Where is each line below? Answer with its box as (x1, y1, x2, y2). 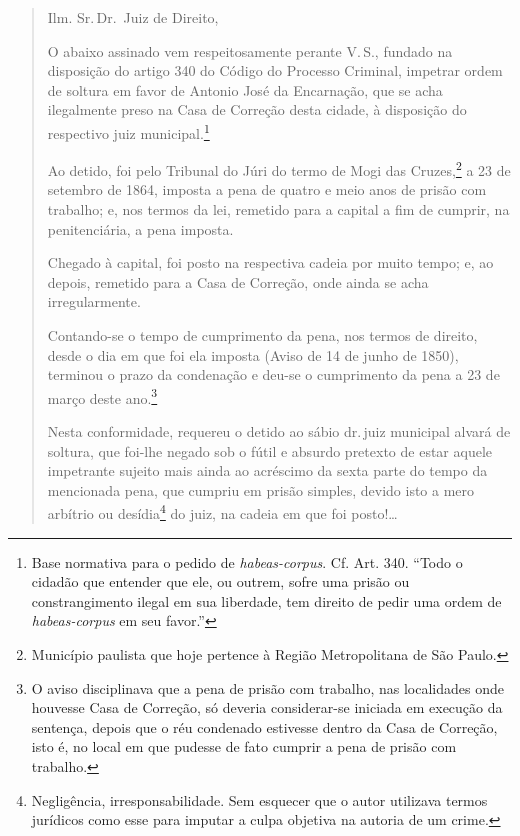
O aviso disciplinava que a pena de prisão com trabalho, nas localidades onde (31, 677, 504, 698)
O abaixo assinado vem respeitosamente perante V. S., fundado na (47, 40, 453, 61)
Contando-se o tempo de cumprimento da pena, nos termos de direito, (47, 325, 478, 346)
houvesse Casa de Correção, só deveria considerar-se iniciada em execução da (31, 697, 503, 718)
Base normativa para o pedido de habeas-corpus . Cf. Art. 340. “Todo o (31, 551, 463, 572)
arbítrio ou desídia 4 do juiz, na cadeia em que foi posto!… (47, 500, 398, 524)
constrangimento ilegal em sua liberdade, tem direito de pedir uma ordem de (31, 590, 502, 611)
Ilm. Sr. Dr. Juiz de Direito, (47, 7, 219, 27)
